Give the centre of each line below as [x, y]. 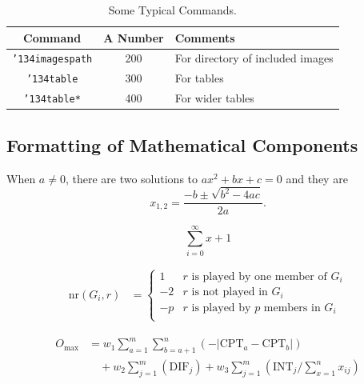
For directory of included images [254, 58]
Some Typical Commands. [172, 10]
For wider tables [214, 98]
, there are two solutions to [132, 178]
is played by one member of [259, 276]
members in [292, 308]
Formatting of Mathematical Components [182, 144]
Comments [205, 37]
